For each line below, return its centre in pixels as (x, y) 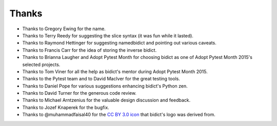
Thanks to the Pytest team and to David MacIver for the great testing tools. (101, 79)
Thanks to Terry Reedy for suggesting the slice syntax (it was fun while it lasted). (108, 35)
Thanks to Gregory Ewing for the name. (64, 29)
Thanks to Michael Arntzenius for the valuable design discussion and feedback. (106, 100)
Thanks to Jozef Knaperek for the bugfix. (66, 107)
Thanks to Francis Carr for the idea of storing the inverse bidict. (90, 50)
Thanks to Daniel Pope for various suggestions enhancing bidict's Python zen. (105, 86)
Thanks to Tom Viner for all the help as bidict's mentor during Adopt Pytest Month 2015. (115, 71)
